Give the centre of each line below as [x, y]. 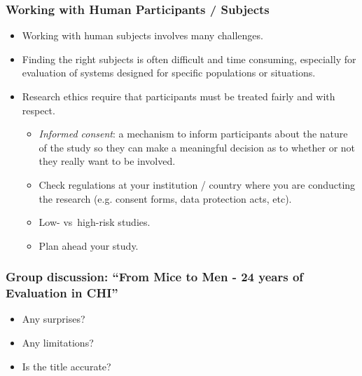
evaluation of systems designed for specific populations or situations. [169, 73]
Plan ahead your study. [89, 245]
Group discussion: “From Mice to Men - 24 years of [155, 277]
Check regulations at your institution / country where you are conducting [197, 184]
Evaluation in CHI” [62, 293]
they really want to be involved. [107, 161]
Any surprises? [54, 319]
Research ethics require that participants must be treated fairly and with [179, 96]
